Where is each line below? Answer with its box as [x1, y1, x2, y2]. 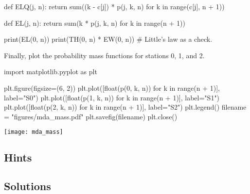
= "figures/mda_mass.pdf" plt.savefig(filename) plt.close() [4, 111, 178, 121]
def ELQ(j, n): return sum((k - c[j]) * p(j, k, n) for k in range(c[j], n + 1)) [4, 1, 225, 11]
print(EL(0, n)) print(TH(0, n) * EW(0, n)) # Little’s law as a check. [4, 34, 213, 44]
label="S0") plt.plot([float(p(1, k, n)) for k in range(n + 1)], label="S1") [4, 92, 220, 102]
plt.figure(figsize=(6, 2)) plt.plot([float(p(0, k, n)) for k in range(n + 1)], [4, 82, 220, 93]
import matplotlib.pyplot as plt [4, 66, 97, 77]
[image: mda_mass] [4, 129, 63, 136]
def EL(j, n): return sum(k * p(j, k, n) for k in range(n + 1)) [4, 17, 185, 28]
